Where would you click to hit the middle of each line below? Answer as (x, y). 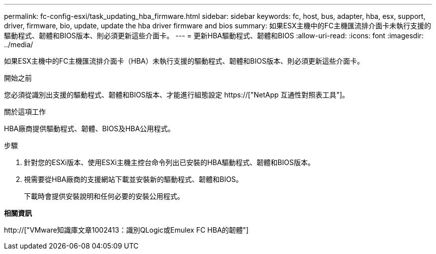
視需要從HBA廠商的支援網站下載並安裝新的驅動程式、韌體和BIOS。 (133, 179)
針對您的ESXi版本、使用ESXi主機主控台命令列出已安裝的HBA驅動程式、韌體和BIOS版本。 (169, 162)
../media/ (19, 44)
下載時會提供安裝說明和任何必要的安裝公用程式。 (104, 196)
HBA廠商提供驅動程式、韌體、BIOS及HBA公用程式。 (90, 128)
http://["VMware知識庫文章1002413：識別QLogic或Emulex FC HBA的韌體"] (126, 230)
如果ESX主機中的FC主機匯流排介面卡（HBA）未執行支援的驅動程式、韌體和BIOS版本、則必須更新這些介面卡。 (184, 61)
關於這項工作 (25, 112)
